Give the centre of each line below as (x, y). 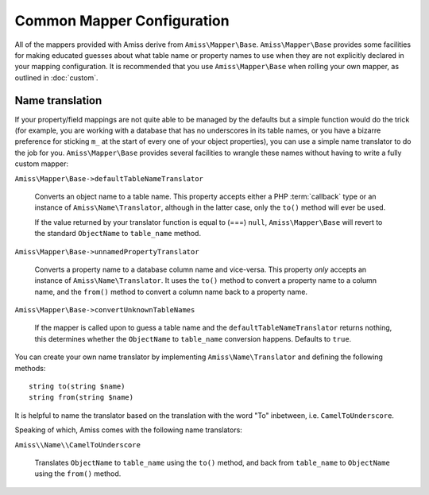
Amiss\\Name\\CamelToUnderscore (77, 445)
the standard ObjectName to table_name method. (118, 234)
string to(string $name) (77, 387)
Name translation (58, 101)
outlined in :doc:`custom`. (56, 77)
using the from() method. (78, 474)
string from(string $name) (81, 398)
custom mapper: (42, 164)
